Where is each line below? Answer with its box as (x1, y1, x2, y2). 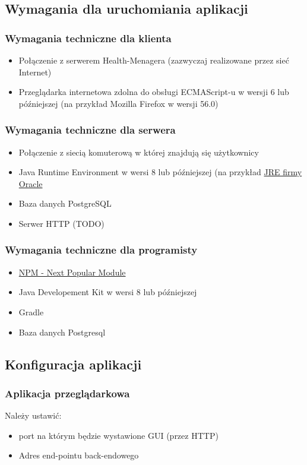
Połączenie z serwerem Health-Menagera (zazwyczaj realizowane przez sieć (18, 54, 289, 66)
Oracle (18, 177, 43, 189)
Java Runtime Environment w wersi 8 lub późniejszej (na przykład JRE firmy (18, 166, 302, 178)
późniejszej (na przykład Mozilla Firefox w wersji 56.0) (18, 97, 219, 109)
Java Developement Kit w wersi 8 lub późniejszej (18, 286, 197, 298)
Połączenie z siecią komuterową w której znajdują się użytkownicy (18, 145, 259, 158)
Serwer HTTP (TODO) (18, 217, 105, 229)
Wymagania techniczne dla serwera (5, 122, 176, 137)
